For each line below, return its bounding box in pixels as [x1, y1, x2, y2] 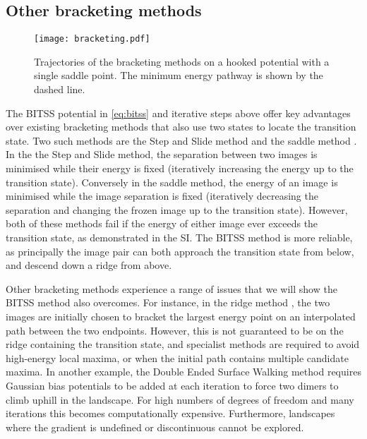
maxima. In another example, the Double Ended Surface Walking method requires [6, 364, 361, 379]
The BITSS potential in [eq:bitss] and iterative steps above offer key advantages [6, 105, 351, 120]
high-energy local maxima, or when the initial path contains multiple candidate [6, 350, 349, 365]
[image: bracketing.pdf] [34, 34, 150, 44]
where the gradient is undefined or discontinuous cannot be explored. [6, 419, 304, 434]
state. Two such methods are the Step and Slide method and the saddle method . [6, 133, 357, 148]
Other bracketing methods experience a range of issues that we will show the [6, 281, 337, 296]
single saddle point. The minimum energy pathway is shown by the [34, 68, 323, 83]
